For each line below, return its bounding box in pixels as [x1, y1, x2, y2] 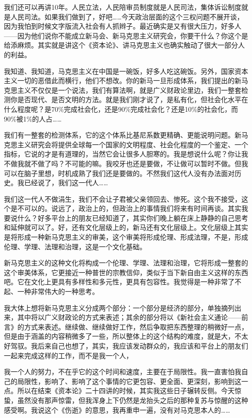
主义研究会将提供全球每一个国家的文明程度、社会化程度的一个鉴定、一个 [17, 139, 248, 149]
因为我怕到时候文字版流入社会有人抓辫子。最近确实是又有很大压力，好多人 [4, 21, 241, 31]
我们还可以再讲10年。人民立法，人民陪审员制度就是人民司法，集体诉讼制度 [4, 2, 241, 12]
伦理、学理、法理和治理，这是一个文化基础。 [4, 241, 146, 251]
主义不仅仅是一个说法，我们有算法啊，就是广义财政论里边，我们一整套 [17, 85, 241, 95]
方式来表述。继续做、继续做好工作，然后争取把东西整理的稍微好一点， [24, 321, 248, 331]
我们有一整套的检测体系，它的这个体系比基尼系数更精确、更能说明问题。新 [4, 130, 241, 140]
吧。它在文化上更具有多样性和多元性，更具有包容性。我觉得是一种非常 [4, 277, 228, 287]
